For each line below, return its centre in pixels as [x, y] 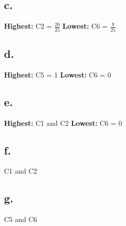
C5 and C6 [21, 219]
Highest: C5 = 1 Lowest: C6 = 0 [58, 74]
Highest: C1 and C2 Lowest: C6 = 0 [63, 123]
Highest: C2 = [28, 26]
